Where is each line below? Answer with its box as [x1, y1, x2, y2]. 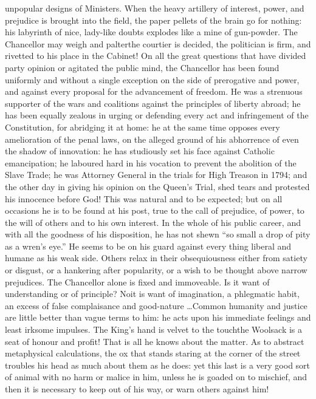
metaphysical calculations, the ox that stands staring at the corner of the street [5, 347, 301, 360]
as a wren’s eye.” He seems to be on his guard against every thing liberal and [5, 239, 292, 252]
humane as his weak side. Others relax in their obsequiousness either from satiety [5, 251, 307, 264]
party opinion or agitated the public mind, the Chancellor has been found [5, 61, 280, 73]
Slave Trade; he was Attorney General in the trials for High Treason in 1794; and [5, 168, 307, 181]
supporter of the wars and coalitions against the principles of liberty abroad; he [5, 97, 301, 109]
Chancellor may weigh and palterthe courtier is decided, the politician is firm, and [5, 37, 311, 50]
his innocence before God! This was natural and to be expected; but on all [5, 192, 283, 205]
